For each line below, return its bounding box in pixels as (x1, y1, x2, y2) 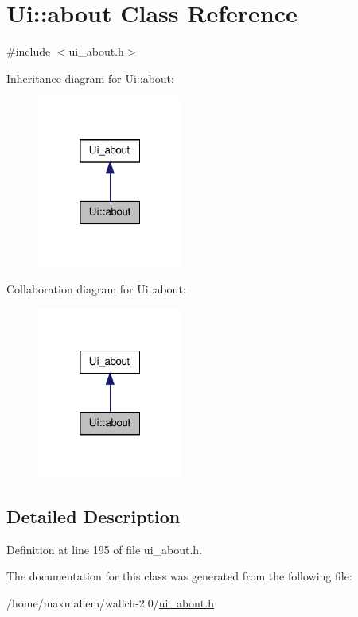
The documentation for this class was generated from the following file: (6, 568, 352, 584)
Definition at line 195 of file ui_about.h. (6, 541, 203, 557)
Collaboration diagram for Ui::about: (6, 281, 186, 297)
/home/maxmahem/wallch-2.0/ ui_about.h (6, 594, 214, 611)
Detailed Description (6, 503, 181, 528)
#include (6, 43, 51, 60)
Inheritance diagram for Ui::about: (6, 69, 174, 86)
